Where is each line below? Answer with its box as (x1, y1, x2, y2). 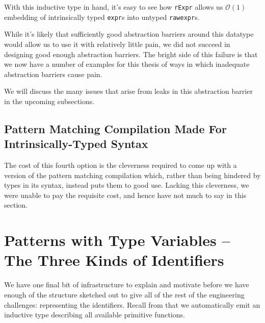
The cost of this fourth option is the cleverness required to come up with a (4, 160, 237, 170)
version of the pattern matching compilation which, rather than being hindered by (4, 169, 261, 180)
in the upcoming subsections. (4, 95, 95, 106)
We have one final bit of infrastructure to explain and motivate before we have (4, 279, 249, 290)
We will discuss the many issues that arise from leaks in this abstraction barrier (4, 86, 253, 96)
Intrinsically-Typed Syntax (4, 136, 148, 152)
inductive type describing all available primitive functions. (4, 309, 185, 320)
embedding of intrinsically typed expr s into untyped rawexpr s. (4, 11, 200, 22)
